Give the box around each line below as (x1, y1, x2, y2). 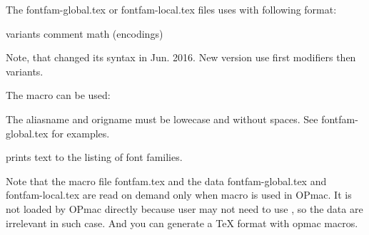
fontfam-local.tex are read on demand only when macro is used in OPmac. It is (6, 187, 352, 202)
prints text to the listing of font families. (6, 150, 183, 164)
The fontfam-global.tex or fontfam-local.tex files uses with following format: (6, 2, 337, 16)
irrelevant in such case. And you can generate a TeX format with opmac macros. (6, 215, 358, 230)
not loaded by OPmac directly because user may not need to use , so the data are (6, 201, 363, 216)
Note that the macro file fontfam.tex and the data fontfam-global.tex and (6, 173, 327, 188)
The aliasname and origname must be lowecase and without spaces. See (6, 111, 318, 126)
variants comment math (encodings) (6, 26, 163, 41)
